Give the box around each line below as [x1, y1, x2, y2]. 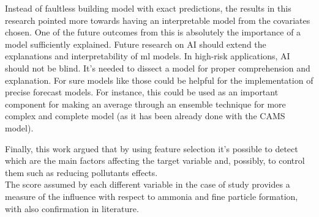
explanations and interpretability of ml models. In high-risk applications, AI [5, 50, 290, 62]
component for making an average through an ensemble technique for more [5, 97, 286, 110]
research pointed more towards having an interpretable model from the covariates [5, 13, 310, 26]
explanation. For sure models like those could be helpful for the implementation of [5, 73, 313, 86]
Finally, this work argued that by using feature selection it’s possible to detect [5, 142, 298, 155]
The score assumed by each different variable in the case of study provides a [5, 178, 290, 191]
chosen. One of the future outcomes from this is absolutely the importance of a [5, 26, 301, 39]
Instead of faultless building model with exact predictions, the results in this [5, 2, 291, 14]
